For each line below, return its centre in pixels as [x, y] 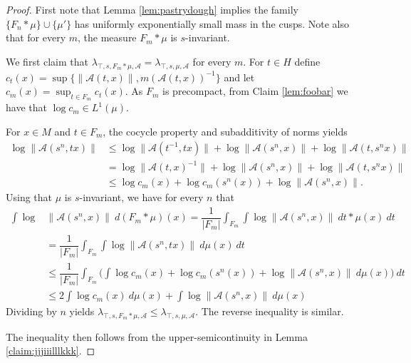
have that [26, 107]
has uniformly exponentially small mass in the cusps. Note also [212, 23]
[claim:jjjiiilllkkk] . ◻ [51, 351]
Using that [29, 197]
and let [239, 77]
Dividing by [31, 311]
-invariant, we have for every [141, 197]
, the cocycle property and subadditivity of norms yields [225, 131]
